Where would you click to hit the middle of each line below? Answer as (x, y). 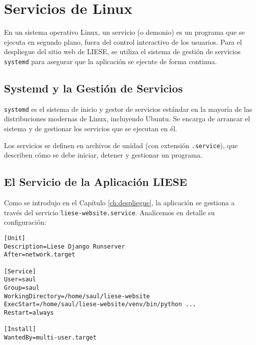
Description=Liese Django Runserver (65, 246)
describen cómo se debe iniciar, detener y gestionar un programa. (103, 155)
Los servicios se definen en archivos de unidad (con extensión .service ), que (121, 145)
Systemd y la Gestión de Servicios (93, 88)
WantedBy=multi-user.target (50, 337)
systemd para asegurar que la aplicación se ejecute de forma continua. (111, 61)
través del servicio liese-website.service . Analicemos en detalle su (110, 212)
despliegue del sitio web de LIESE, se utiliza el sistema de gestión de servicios (122, 51)
